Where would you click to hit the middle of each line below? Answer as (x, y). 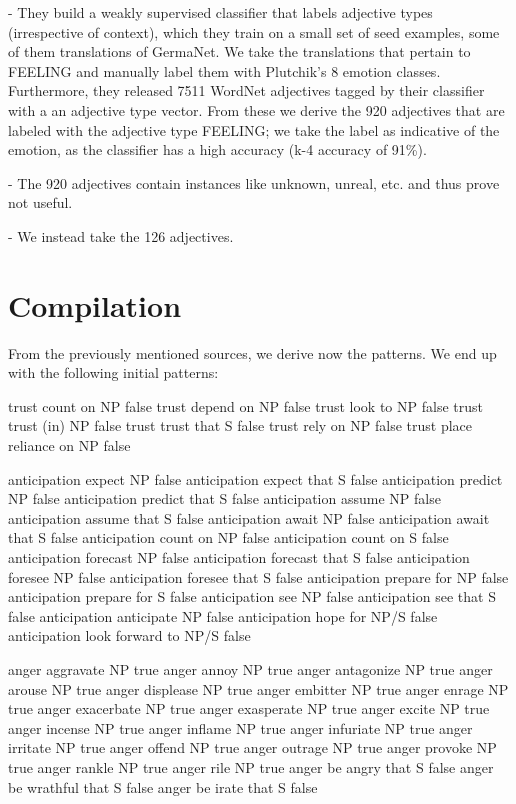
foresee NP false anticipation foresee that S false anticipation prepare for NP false (258, 576)
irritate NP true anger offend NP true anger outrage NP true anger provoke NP (252, 747)
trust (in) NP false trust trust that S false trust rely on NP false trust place (240, 425)
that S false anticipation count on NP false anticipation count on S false (228, 537)
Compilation (95, 304)
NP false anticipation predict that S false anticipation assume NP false (224, 498)
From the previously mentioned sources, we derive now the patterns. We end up (252, 352)
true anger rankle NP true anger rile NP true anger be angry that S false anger (251, 766)
